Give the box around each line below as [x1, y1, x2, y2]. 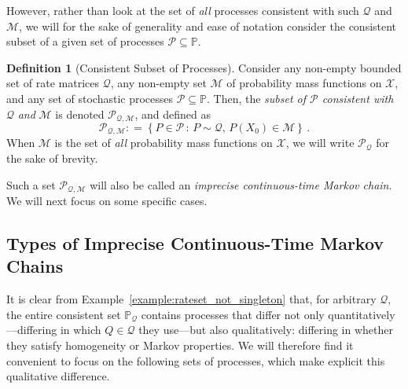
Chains [6, 254, 64, 278]
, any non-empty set [110, 75, 207, 91]
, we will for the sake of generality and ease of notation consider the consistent [19, 17, 397, 34]
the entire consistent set [6, 306, 121, 322]
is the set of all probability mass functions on [54, 134, 273, 151]
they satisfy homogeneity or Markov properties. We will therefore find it [6, 337, 354, 354]
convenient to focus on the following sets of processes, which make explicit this [6, 352, 385, 369]
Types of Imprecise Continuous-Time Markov [6, 231, 384, 255]
